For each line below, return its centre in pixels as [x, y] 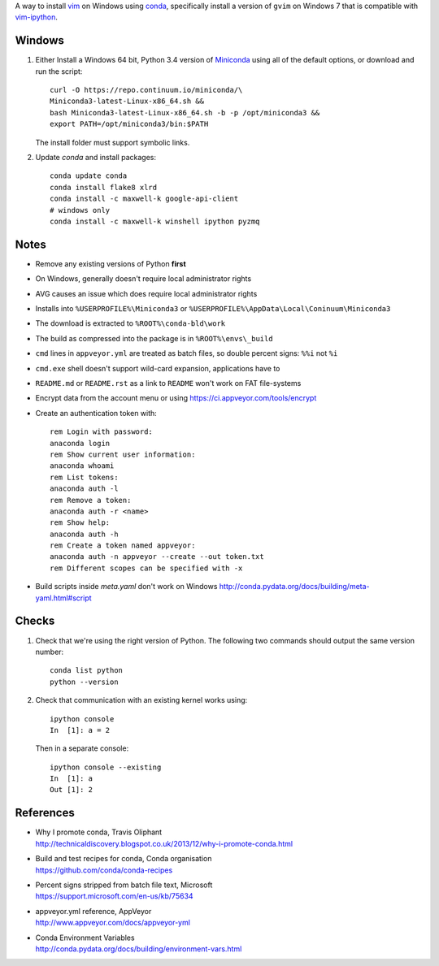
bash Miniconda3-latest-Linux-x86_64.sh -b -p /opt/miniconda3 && [185, 113]
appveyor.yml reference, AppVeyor [93, 911]
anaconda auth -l [84, 489]
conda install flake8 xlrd [104, 187]
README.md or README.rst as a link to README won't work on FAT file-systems [168, 383]
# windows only [80, 210]
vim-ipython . [37, 17]
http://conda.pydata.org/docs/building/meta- [294, 587]
